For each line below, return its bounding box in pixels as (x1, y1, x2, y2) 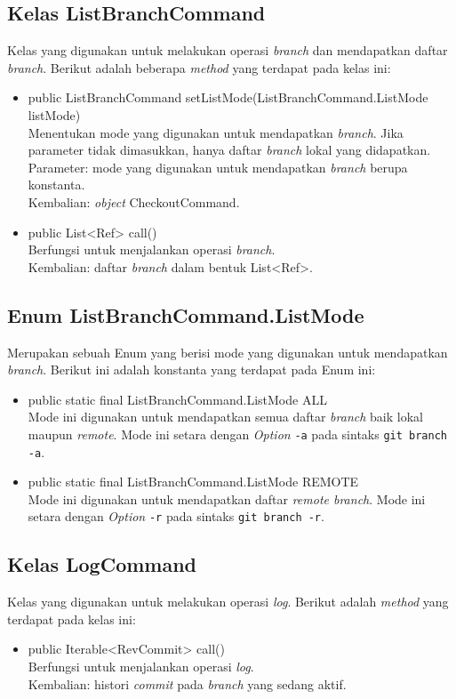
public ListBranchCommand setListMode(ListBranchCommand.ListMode (28, 88, 428, 107)
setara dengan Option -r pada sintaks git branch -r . (28, 507, 324, 526)
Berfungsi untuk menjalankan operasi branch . (28, 240, 276, 259)
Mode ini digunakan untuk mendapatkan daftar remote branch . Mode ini (28, 489, 426, 508)
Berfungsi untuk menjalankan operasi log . (28, 657, 254, 676)
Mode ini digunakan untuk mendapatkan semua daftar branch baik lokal (28, 407, 423, 426)
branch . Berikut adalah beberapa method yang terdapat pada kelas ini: (7, 58, 391, 76)
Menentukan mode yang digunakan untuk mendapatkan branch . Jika (28, 123, 404, 141)
